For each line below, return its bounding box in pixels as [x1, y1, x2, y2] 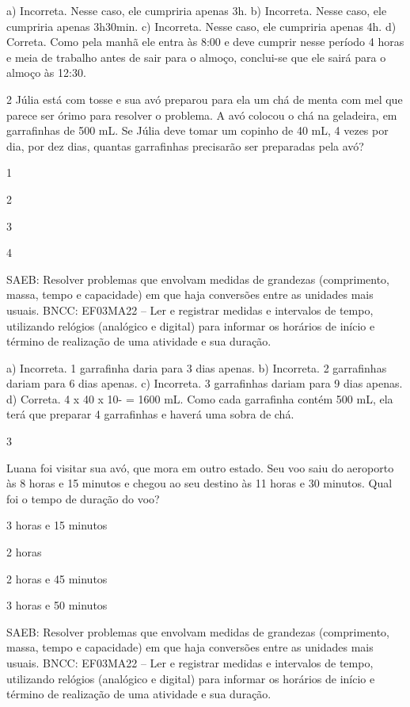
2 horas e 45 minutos [6, 570, 108, 587]
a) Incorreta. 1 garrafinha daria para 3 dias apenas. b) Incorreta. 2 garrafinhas [6, 359, 387, 376]
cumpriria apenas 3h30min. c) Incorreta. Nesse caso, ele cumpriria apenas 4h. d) [6, 17, 397, 34]
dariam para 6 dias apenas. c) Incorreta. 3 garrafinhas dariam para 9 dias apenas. [6, 375, 403, 392]
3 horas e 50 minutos [6, 597, 108, 613]
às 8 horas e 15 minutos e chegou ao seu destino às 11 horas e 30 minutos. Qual [6, 475, 393, 491]
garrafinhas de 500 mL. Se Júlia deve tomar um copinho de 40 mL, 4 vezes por [6, 122, 389, 139]
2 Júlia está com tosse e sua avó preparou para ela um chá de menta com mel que [6, 90, 403, 107]
